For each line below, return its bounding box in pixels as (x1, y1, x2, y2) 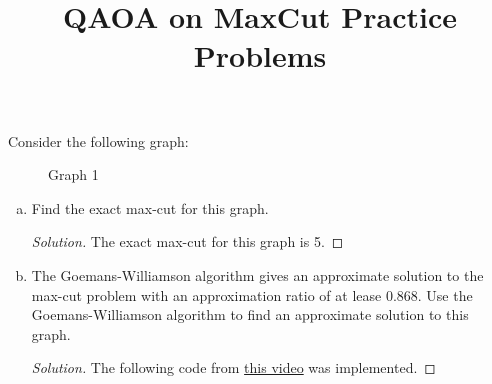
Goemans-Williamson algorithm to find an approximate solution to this (31, 304, 469, 325)
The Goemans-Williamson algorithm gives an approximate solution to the (31, 264, 484, 285)
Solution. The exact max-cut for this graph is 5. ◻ (31, 231, 344, 252)
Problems (193, 35, 327, 76)
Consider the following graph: (8, 130, 189, 151)
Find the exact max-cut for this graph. (31, 197, 269, 218)
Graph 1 (48, 164, 99, 185)
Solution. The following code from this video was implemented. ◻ (31, 357, 436, 378)
